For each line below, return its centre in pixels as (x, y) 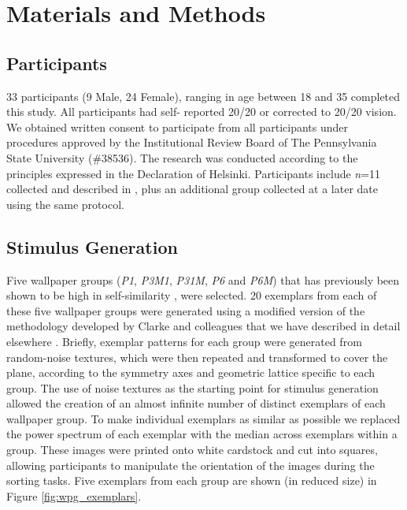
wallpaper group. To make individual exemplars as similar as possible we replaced (203, 418)
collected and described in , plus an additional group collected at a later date (192, 189)
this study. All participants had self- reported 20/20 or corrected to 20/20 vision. (202, 112)
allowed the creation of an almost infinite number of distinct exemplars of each (196, 403)
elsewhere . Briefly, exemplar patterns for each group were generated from (184, 341)
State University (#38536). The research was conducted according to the (182, 157)
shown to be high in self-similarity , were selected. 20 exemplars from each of (192, 295)
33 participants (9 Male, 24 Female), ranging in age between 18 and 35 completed (203, 96)
